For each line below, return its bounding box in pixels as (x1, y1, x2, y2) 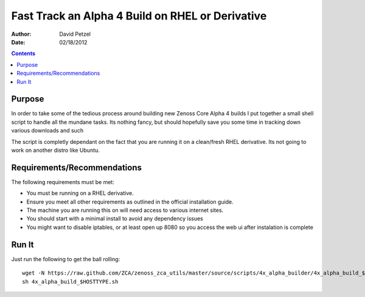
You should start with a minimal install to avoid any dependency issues (26, 215, 204, 222)
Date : (11, 38, 26, 46)
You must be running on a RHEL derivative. (26, 189, 134, 197)
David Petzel (59, 30, 91, 38)
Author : (11, 30, 32, 38)
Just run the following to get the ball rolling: (11, 255, 120, 262)
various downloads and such (11, 127, 84, 134)
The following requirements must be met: (11, 178, 115, 185)
